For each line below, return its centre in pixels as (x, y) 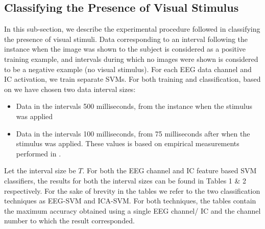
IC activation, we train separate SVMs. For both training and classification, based (132, 79)
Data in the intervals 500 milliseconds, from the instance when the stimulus (134, 106)
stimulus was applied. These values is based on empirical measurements (128, 143)
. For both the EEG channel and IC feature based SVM (170, 170)
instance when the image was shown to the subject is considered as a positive (125, 49)
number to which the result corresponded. (69, 221)
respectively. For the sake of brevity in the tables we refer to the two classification (132, 190)
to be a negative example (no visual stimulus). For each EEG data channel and (128, 69)
